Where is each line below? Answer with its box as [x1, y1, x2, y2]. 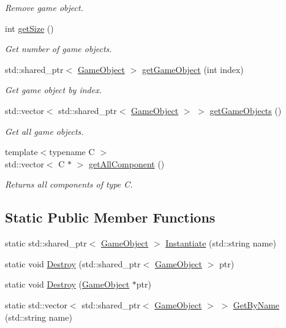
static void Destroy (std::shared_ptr [5, 257, 141, 270]
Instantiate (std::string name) [165, 237, 276, 250]
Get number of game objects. [5, 42, 112, 55]
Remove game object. [5, 1, 83, 13]
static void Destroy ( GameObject [5, 278, 130, 291]
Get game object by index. [5, 83, 102, 96]
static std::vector [5, 298, 68, 311]
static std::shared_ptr [5, 237, 87, 250]
